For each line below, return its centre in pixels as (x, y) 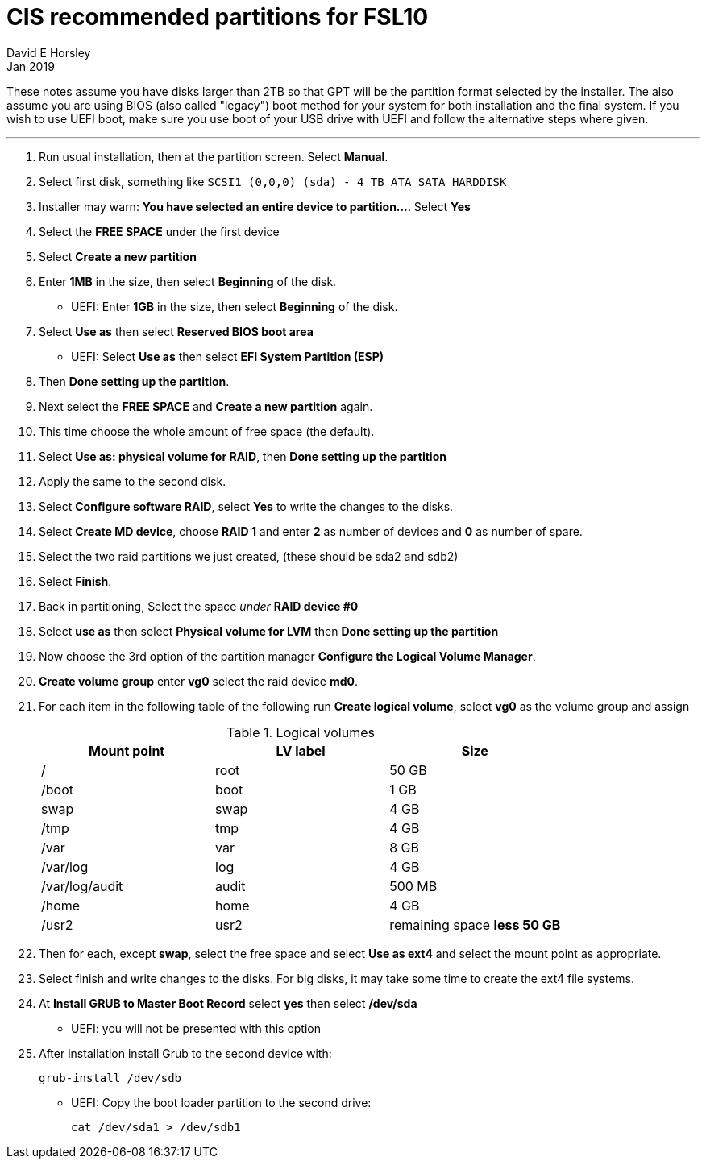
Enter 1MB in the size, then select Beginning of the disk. (188, 281)
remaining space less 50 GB (475, 925)
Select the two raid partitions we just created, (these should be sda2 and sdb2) (249, 556)
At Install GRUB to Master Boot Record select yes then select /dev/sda (228, 1003)
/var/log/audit (82, 886)
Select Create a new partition (118, 256)
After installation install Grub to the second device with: (185, 1053)
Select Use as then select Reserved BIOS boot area (176, 331)
